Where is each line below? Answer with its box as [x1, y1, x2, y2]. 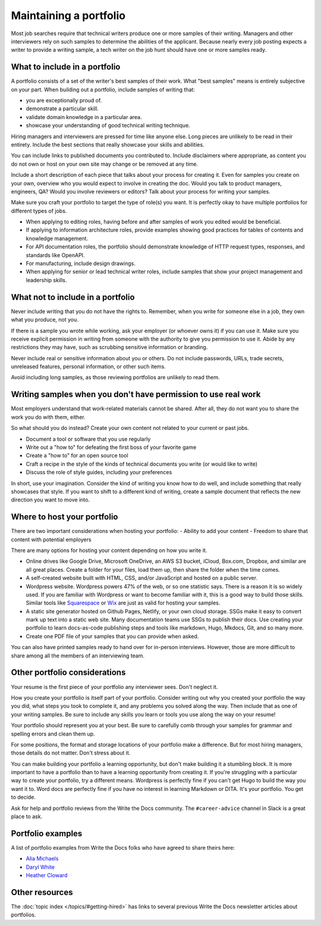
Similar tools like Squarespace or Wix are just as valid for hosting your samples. [26, 599, 221, 607]
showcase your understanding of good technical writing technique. [26, 122, 190, 129]
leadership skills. [26, 276, 67, 283]
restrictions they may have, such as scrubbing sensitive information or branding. [11, 344, 208, 351]
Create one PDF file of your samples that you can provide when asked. [26, 632, 199, 640]
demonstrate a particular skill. [26, 105, 99, 113]
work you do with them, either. [11, 413, 86, 420]
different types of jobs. [11, 207, 67, 214]
